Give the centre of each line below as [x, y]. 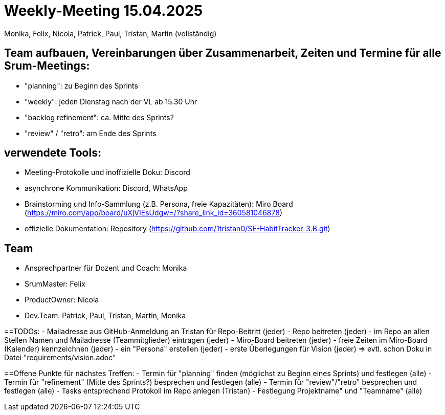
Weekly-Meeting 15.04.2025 [104, 11]
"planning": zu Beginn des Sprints [81, 85]
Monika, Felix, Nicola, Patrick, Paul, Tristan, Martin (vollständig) [110, 33]
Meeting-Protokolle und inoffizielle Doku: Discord [107, 172]
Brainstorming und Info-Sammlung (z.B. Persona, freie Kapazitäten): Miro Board [159, 204]
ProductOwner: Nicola [62, 300]
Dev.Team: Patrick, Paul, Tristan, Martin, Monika [105, 316]
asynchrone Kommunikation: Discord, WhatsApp [106, 188]
